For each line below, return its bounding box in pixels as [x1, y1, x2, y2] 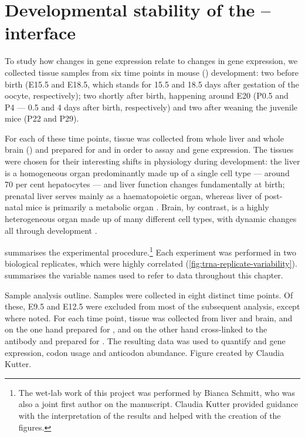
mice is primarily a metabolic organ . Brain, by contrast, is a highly [25, 201, 269, 213]
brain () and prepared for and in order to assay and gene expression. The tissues [5, 143, 294, 156]
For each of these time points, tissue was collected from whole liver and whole [5, 132, 284, 144]
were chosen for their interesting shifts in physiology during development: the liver [5, 155, 300, 167]
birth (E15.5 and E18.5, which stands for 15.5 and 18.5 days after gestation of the [5, 78, 299, 90]
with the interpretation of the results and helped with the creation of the [18, 409, 281, 421]
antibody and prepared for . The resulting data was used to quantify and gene [5, 335, 286, 347]
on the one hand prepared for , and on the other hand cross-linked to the [5, 323, 267, 335]
